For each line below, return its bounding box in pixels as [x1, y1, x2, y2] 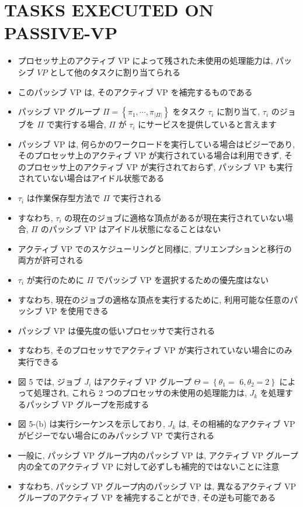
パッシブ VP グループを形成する [26, 398, 149, 410]
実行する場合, [54, 118, 106, 130]
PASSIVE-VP [4, 20, 118, 44]
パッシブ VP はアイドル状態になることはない [48, 223, 221, 235]
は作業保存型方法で [26, 192, 100, 204]
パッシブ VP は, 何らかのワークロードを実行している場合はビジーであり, [18, 137, 295, 150]
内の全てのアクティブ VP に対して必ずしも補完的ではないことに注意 [18, 460, 280, 472]
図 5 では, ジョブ [18, 375, 82, 387]
